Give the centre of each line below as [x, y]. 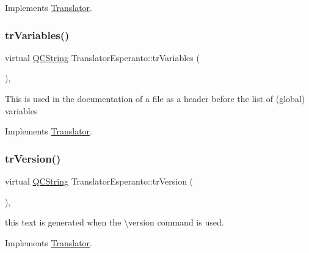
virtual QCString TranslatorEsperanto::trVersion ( [99, 181]
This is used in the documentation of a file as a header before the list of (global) [155, 98]
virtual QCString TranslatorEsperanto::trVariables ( [102, 57]
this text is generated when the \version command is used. [115, 222]
